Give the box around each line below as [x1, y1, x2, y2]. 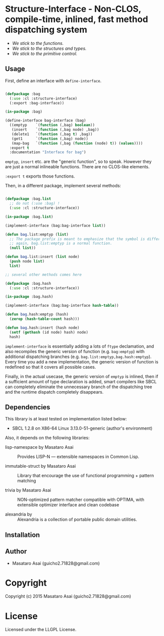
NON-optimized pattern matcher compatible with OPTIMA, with [17, 497, 145, 503]
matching [17, 478, 37, 484]
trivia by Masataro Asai [5, 487, 51, 493]
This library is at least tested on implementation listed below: [5, 416, 127, 422]
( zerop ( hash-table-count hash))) [9, 317, 80, 321]
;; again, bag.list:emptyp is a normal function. [9, 241, 112, 246]
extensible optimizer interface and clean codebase [17, 502, 120, 508]
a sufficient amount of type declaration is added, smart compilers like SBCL [5, 378, 157, 384]
